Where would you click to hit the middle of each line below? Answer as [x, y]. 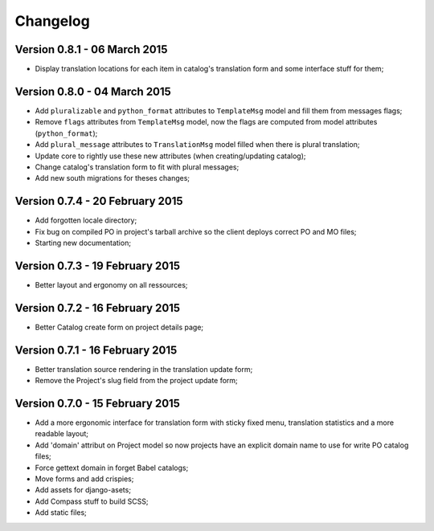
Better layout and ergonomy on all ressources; [111, 284]
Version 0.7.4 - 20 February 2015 [99, 201]
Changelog [52, 21]
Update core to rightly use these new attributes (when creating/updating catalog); [170, 156]
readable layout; [61, 434]
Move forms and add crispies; [84, 479]
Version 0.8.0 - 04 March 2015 [93, 91]
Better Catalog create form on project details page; [119, 327]
